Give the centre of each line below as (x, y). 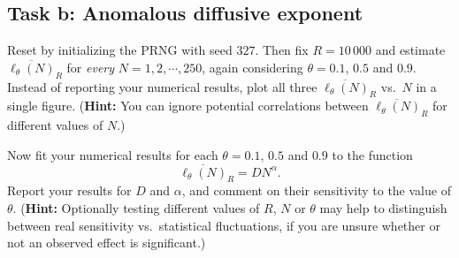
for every (91, 67)
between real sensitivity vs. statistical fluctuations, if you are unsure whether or (224, 225)
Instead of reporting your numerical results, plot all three (162, 86)
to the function (372, 154)
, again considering (252, 67)
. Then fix (282, 50)
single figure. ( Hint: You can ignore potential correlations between (188, 106)
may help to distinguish (383, 207)
